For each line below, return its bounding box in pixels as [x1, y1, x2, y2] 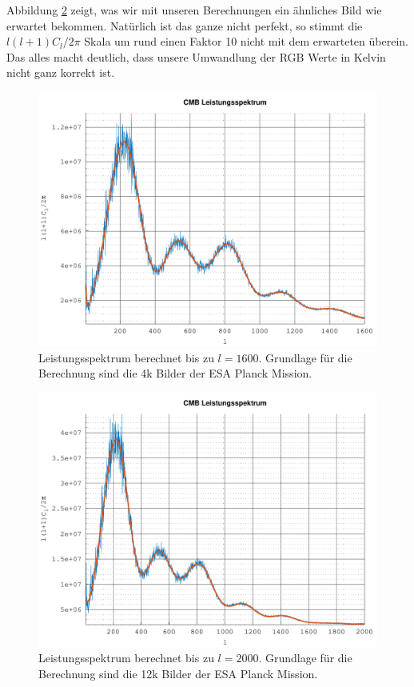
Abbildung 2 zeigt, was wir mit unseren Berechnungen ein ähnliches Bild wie [6, 2, 382, 18]
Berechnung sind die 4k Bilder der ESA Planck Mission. [38, 365, 312, 381]
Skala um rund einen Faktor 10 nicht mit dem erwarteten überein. [84, 33, 408, 50]
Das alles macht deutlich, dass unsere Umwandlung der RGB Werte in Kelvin [6, 48, 386, 65]
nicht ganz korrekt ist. [6, 64, 115, 81]
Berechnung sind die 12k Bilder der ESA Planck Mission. [38, 665, 318, 681]
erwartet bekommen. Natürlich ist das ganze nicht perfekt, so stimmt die [6, 17, 363, 34]
